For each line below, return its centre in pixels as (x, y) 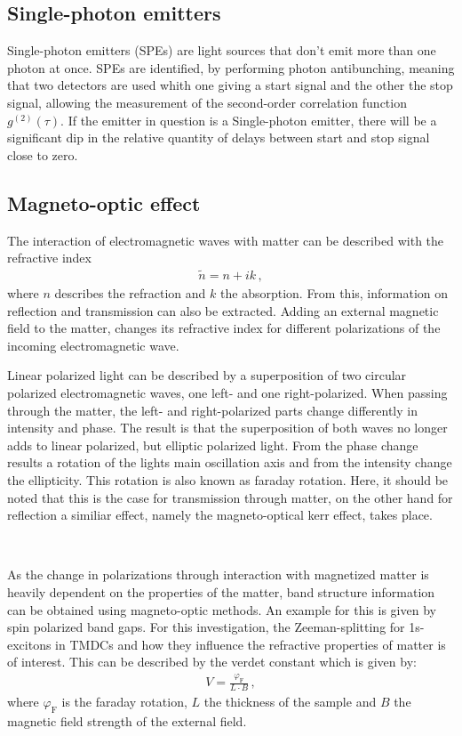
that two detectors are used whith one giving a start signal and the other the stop (230, 85)
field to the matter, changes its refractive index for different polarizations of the (224, 328)
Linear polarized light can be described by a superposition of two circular (207, 375)
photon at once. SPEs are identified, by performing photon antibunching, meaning (231, 67)
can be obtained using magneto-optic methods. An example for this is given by (222, 609)
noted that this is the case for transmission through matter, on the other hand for (230, 497)
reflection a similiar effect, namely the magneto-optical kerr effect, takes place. (220, 515)
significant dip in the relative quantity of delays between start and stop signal (219, 137)
